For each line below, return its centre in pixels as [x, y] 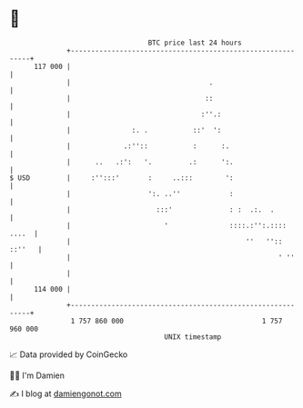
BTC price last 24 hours [195, 43]
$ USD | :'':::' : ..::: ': [121, 178]
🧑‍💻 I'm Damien [37, 375]
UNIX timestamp [193, 337]
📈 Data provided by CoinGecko [69, 354]
